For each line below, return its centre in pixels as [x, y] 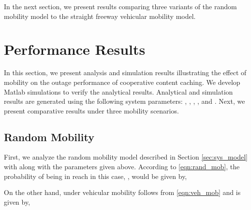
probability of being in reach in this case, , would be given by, [96, 176]
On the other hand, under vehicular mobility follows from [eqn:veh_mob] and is [122, 192]
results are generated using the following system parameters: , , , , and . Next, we [125, 101]
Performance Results [75, 49]
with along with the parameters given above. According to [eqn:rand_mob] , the [122, 167]
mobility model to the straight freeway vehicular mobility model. [100, 16]
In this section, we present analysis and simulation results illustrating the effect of [125, 73]
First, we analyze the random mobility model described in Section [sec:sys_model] [126, 157]
